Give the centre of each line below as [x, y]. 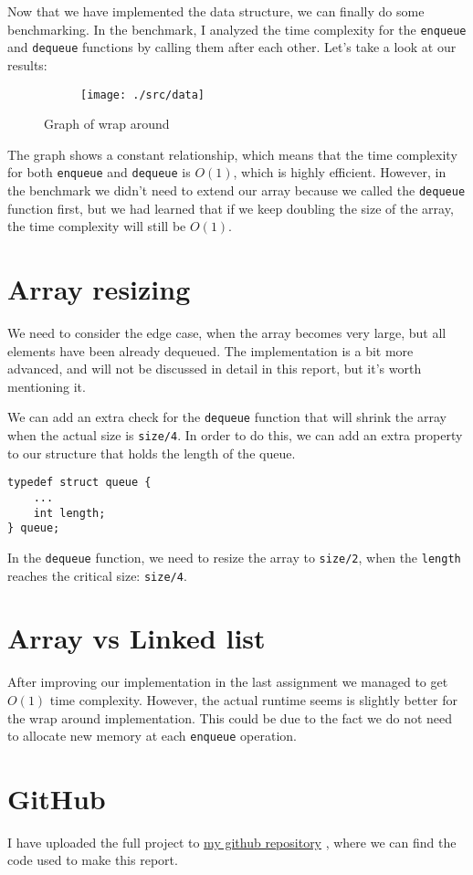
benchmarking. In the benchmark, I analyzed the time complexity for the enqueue [237, 29]
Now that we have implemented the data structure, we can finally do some [216, 11]
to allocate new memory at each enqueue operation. [152, 736]
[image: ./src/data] [143, 95]
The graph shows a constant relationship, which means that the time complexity [232, 154]
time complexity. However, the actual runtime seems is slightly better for [253, 699]
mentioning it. [47, 386]
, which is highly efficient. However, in [340, 172]
